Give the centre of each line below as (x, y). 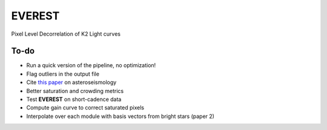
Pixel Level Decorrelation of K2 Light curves (66, 34)
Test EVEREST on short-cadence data (74, 99)
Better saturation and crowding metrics (75, 91)
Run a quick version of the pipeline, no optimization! (91, 65)
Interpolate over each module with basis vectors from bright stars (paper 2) (121, 116)
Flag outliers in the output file (63, 74)
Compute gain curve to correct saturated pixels (85, 108)
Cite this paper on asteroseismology (71, 82)
